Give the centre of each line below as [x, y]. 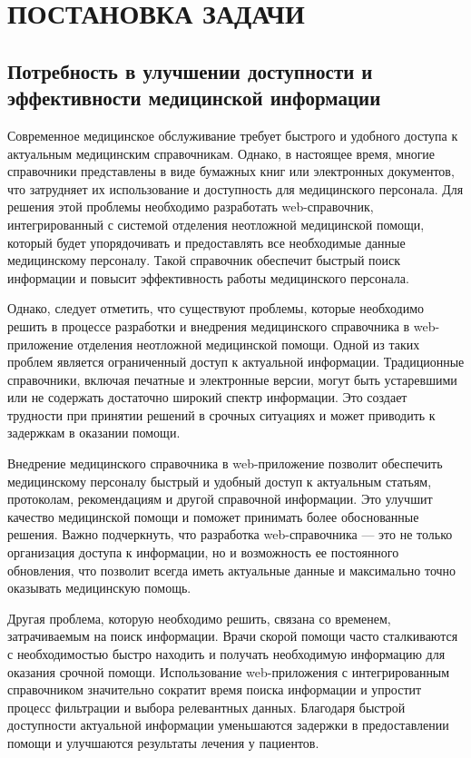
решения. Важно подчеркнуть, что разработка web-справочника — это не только [230, 534]
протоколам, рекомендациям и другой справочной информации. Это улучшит [220, 499]
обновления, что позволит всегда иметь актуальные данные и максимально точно [232, 570]
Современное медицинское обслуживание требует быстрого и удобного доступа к [233, 135]
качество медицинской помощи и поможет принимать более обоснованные [213, 516]
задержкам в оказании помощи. [94, 433]
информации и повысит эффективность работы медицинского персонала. [208, 277]
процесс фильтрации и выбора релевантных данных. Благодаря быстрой [206, 707]
